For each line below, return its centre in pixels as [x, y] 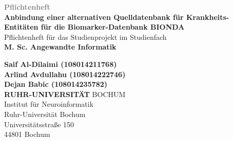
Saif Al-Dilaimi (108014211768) [61, 64]
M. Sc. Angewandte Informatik [60, 47]
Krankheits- [208, 17]
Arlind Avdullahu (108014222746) [65, 74]
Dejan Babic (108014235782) [56, 84]
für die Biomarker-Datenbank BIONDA [113, 27]
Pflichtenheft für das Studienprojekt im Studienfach [85, 37]
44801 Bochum [27, 134]
